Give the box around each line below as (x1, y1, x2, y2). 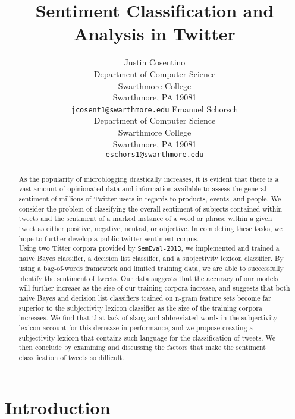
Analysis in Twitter (74, 21, 236, 46)
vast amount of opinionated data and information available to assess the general (18, 184, 266, 194)
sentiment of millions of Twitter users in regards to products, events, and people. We (18, 193, 281, 203)
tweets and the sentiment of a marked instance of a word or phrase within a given (18, 213, 272, 223)
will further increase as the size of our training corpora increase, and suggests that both (18, 283, 290, 293)
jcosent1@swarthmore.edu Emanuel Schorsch (71, 102, 238, 115)
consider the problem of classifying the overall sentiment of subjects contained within (18, 203, 283, 213)
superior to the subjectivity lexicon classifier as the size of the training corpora (18, 303, 262, 313)
